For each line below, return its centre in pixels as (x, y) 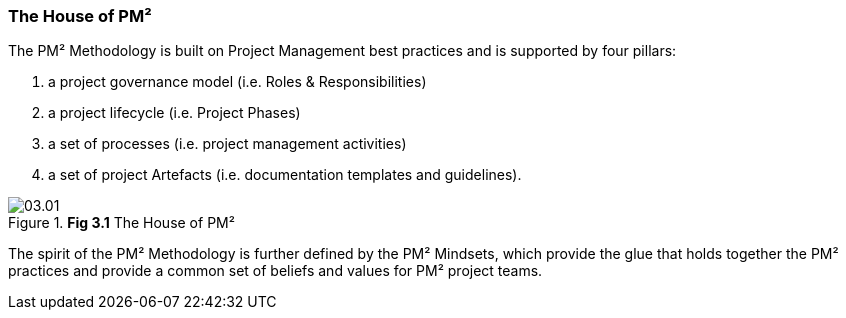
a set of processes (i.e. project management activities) (227, 144)
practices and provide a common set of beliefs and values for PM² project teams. (275, 271)
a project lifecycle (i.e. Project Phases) (174, 113)
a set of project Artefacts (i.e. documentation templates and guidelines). (285, 175)
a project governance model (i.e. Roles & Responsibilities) (237, 82)
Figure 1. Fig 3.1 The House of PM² (121, 223)
